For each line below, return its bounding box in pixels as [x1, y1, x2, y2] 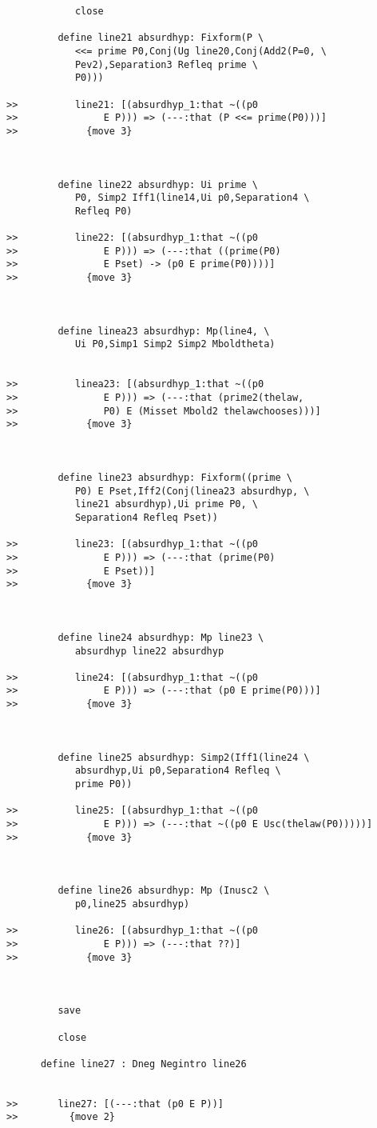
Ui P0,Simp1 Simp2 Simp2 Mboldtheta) [74, 338, 276, 350]
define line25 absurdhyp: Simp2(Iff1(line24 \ [58, 751, 310, 763]
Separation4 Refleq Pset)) [74, 511, 218, 523]
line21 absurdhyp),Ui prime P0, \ [74, 498, 258, 510]
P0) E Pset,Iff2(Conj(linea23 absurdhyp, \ [74, 485, 310, 497]
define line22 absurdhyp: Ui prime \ [58, 178, 258, 190]
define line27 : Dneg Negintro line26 [40, 1058, 247, 1070]
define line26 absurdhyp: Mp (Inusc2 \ [58, 885, 270, 897]
